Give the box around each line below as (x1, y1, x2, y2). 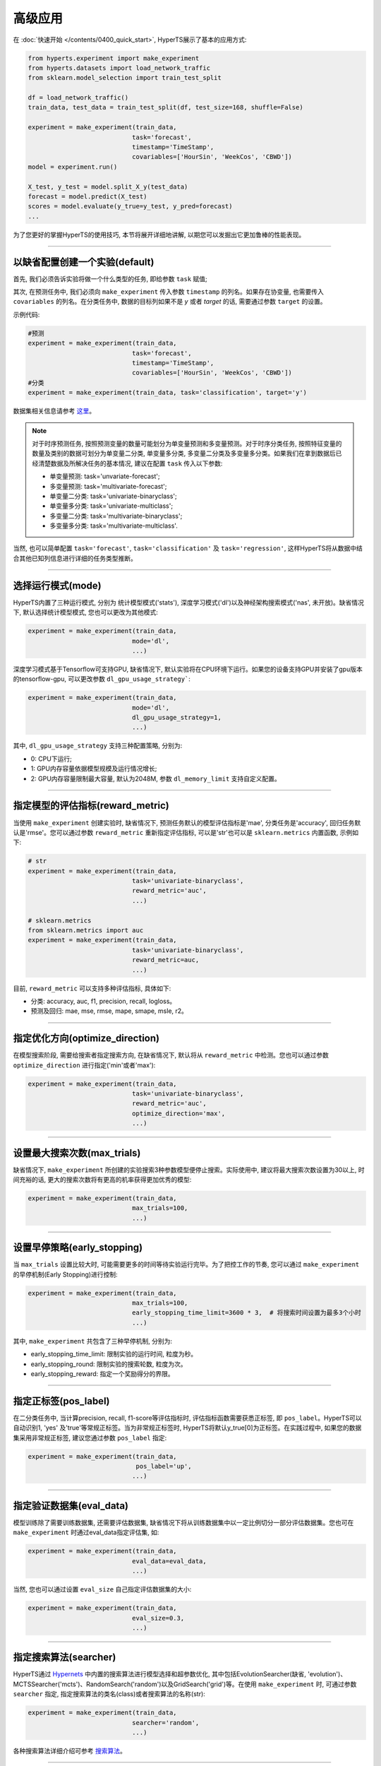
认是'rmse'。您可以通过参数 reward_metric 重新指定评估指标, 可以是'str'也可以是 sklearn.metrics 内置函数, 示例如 (13, 828, 359, 836)
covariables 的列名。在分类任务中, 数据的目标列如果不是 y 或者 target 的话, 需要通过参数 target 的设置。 (13, 297, 327, 306)
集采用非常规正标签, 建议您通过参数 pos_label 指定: (13, 1433, 167, 1442)
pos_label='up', (135, 1462, 192, 1471)
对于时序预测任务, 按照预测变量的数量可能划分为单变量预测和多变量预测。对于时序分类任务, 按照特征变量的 (32, 439, 342, 448)
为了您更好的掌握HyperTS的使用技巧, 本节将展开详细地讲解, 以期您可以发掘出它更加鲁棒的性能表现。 (13, 230, 306, 239)
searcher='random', (131, 1719, 200, 1726)
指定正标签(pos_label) (13, 1395, 110, 1407)
